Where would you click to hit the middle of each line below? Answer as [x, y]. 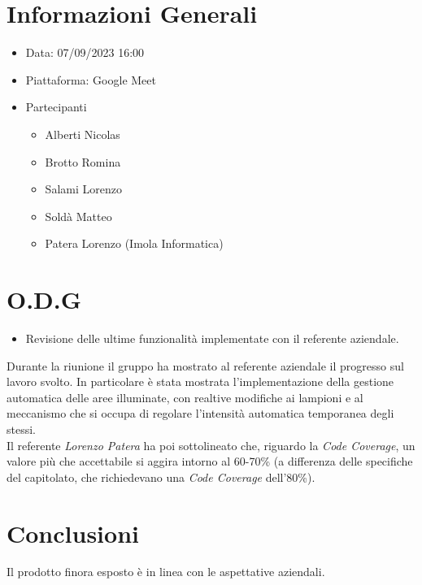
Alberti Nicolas [83, 134]
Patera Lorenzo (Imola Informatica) [134, 243]
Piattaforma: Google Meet [91, 79]
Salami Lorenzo [83, 189]
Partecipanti [56, 107]
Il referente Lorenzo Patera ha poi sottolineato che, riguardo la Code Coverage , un [211, 445]
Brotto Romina [83, 161]
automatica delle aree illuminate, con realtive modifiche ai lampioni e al [185, 397]
